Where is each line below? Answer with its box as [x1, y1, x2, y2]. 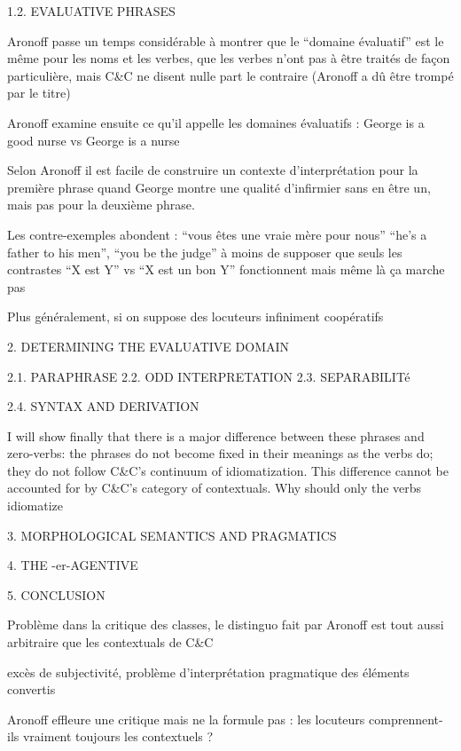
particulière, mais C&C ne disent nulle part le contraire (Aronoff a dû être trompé [7, 66, 454, 84]
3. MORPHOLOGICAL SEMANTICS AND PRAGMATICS [7, 526, 337, 544]
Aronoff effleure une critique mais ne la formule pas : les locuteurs [7, 709, 365, 728]
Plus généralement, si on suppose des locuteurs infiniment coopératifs [7, 307, 384, 326]
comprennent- [369, 709, 443, 728]
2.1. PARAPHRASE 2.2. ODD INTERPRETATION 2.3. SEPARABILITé [7, 367, 410, 385]
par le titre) [7, 83, 71, 102]
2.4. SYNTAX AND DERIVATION [7, 397, 199, 415]
